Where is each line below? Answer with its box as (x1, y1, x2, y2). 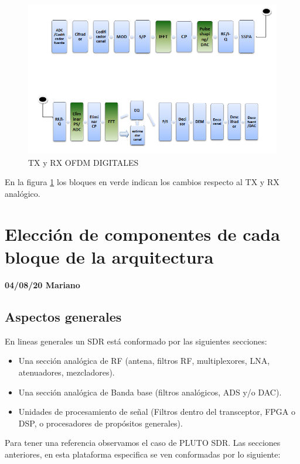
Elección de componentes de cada (5, 221, 280, 245)
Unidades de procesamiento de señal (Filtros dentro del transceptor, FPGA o (18, 405, 296, 418)
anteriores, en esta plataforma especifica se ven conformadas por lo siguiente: (5, 448, 281, 460)
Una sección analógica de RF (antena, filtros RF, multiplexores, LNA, (18, 354, 270, 367)
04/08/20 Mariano (5, 278, 80, 291)
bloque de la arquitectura (5, 245, 214, 268)
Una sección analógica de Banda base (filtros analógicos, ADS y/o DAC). (18, 385, 282, 398)
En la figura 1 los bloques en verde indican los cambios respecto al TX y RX (5, 176, 279, 188)
